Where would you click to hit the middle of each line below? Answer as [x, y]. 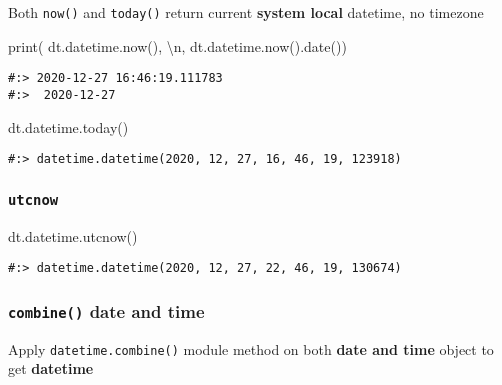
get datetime [51, 368]
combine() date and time [106, 310]
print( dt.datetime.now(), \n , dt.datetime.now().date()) [177, 45]
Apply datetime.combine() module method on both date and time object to [251, 348]
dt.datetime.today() [68, 126]
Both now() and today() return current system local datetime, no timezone [246, 12]
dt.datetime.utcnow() [73, 235]
